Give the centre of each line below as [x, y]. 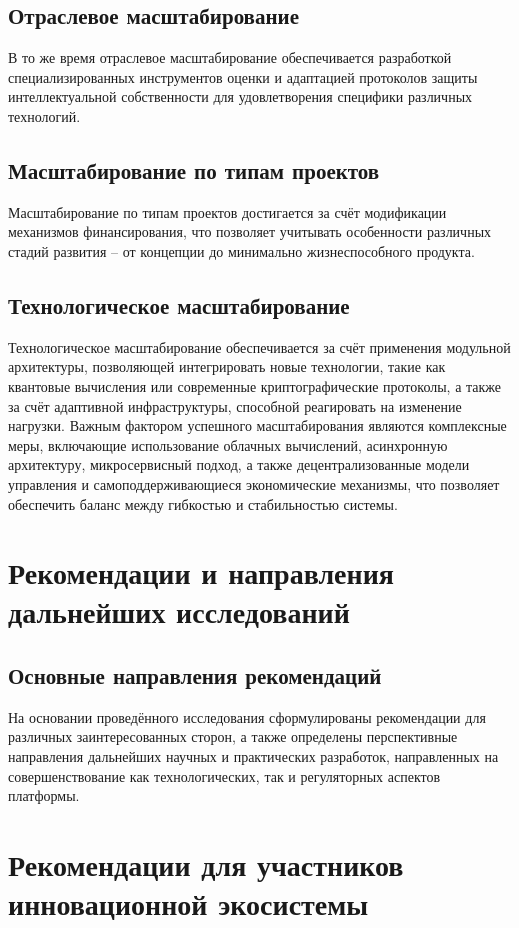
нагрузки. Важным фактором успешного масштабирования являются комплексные [257, 425]
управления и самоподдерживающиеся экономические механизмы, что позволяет [254, 483]
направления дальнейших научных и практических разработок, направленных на [253, 756]
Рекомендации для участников [206, 864]
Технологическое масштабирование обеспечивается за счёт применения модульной [259, 346]
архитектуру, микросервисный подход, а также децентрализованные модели [239, 464]
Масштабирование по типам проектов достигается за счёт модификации [227, 211]
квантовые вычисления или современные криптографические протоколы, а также [255, 385]
